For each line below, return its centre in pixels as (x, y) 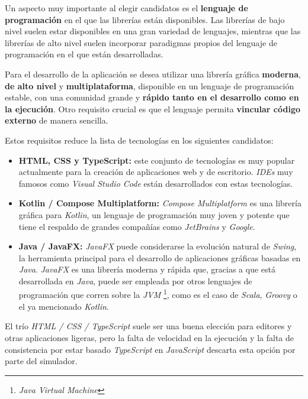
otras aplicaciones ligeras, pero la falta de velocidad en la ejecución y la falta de (149, 337)
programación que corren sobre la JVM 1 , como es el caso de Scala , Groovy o (158, 294)
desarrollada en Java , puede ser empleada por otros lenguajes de (135, 280)
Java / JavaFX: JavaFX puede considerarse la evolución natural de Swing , (158, 246)
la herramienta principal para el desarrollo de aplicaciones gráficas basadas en (160, 257)
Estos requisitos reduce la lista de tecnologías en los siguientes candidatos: (139, 140)
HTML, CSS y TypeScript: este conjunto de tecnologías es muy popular (157, 160)
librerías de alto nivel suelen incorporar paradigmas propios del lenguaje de (141, 42)
